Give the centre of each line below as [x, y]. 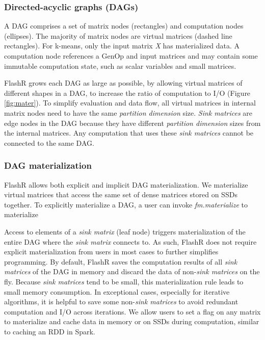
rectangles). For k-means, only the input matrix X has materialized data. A [122, 46]
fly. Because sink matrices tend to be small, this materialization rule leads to [124, 281]
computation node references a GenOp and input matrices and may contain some [131, 56]
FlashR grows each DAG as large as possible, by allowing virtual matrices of [123, 83]
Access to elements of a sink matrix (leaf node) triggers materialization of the [125, 231]
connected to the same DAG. [49, 142]
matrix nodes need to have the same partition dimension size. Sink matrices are [128, 112]
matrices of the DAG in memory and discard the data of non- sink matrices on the [132, 271]
